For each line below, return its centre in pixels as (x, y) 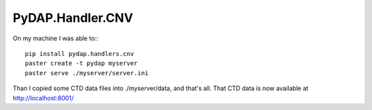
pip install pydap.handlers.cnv (80, 54)
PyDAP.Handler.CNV (73, 18)
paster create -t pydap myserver (81, 64)
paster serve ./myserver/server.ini (87, 73)
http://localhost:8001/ (43, 98)
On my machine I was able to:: (56, 38)
